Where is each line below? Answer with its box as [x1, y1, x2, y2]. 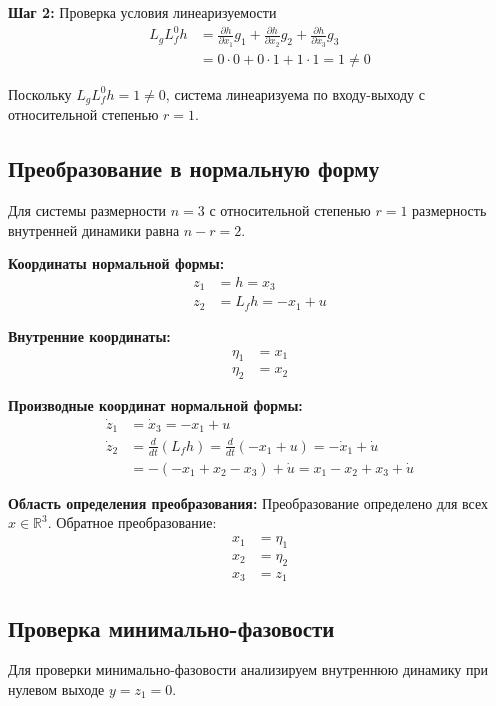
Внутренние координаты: [8, 325, 171, 346]
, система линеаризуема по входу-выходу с [165, 83, 425, 104]
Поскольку [8, 83, 72, 104]
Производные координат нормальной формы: [8, 395, 303, 416]
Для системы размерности [8, 200, 167, 221]
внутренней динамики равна [8, 219, 180, 240]
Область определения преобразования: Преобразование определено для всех [8, 492, 488, 513]
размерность [412, 200, 487, 221]
